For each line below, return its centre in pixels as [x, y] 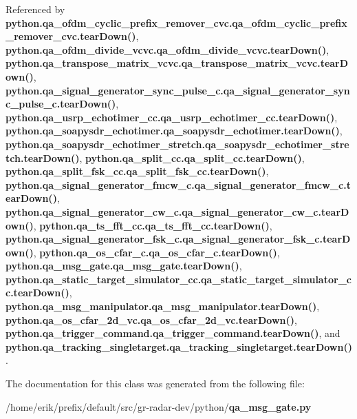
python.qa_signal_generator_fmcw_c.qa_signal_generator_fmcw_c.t [178, 184]
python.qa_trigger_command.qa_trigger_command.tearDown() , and [173, 333]
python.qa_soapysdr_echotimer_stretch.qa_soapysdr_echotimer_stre [177, 144]
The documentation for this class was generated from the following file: [155, 384]
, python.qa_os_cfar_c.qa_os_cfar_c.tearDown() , [156, 252]
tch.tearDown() [43, 157]
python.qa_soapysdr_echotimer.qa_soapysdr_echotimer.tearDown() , [174, 131]
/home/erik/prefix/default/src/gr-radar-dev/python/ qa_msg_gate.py [159, 406]
